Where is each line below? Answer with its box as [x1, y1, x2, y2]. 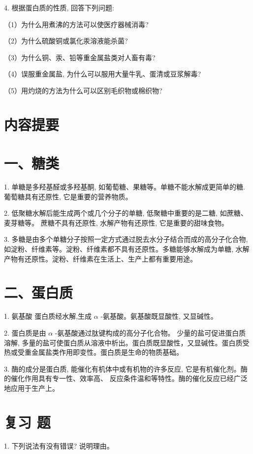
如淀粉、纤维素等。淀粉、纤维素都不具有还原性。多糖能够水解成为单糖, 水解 [4, 244, 250, 254]
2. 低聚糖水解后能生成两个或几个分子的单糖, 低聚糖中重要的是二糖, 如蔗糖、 [4, 208, 248, 218]
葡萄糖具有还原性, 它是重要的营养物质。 [4, 191, 132, 201]
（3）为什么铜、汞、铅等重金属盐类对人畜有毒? [4, 52, 156, 62]
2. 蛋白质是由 [4, 327, 46, 338]
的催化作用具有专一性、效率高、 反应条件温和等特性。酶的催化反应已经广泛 [4, 373, 248, 383]
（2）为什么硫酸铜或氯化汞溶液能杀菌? [4, 36, 128, 46]
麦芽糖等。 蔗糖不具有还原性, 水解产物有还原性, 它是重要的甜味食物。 [4, 217, 228, 227]
